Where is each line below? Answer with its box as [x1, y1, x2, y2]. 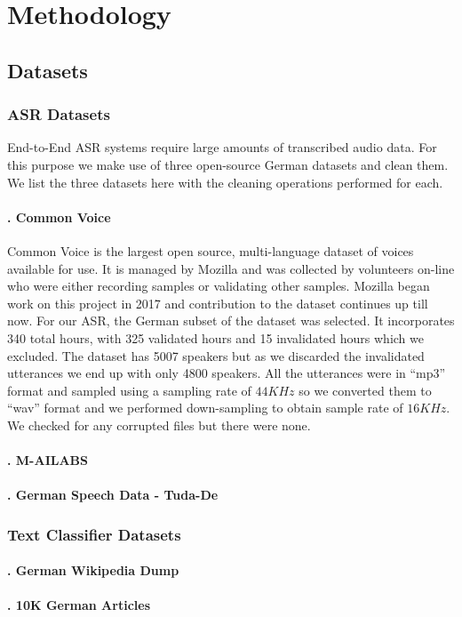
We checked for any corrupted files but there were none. [7, 415, 311, 434]
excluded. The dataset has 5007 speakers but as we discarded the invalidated [7, 346, 425, 365]
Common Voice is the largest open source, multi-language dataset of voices [7, 241, 414, 260]
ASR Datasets [7, 103, 110, 125]
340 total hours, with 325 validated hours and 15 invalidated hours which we [7, 328, 424, 347]
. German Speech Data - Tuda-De [7, 485, 219, 504]
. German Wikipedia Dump [7, 561, 179, 580]
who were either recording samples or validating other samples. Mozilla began [7, 276, 430, 295]
